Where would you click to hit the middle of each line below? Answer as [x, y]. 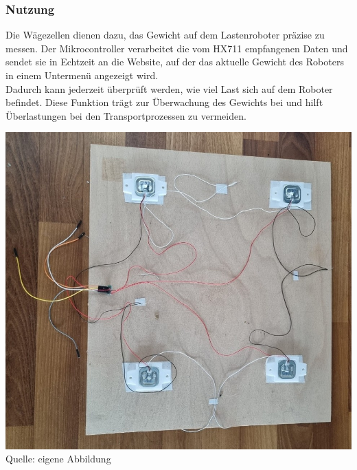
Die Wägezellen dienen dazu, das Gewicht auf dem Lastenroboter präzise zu [165, 35]
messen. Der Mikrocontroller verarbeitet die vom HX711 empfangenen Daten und [177, 48]
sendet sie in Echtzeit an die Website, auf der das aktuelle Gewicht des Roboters [175, 62]
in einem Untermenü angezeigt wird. [82, 75]
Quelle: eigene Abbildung [58, 459]
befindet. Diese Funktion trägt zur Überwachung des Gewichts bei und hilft [164, 102]
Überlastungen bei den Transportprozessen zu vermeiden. [126, 115]
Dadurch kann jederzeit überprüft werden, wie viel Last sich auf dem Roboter [169, 88]
